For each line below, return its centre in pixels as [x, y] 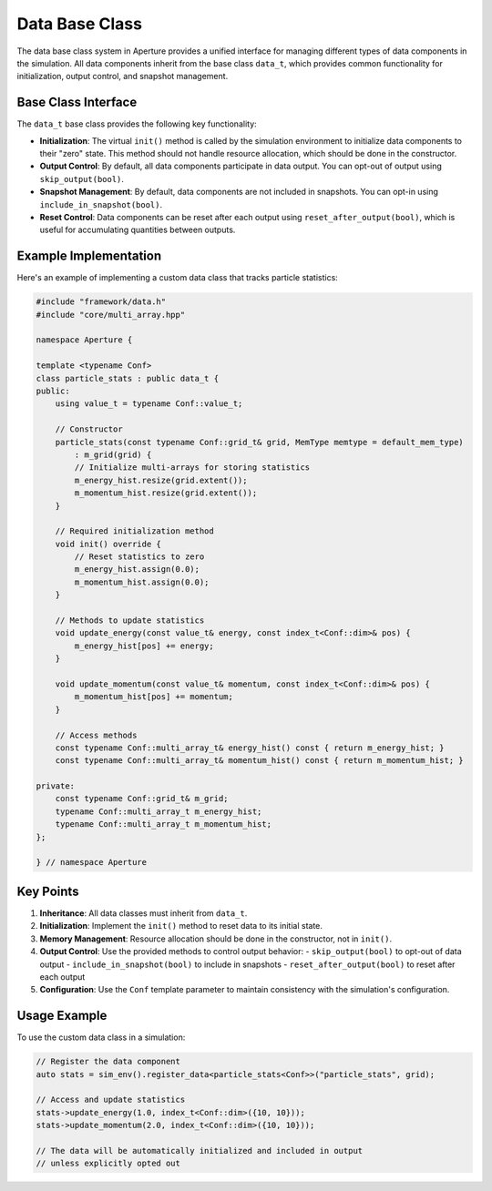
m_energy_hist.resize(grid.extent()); [161, 480]
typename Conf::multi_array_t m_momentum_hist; [164, 825]
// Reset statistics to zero [139, 557]
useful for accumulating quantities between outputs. [138, 230]
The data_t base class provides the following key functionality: [137, 124]
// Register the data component [108, 1062]
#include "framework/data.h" [101, 302]
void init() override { [108, 544]
